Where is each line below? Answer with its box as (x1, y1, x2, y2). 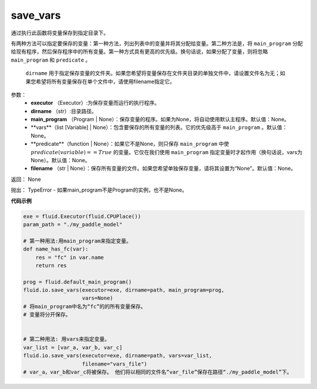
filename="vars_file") (82, 360, 147, 367)
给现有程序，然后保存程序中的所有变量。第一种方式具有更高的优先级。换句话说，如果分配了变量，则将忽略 (11, 48, 268, 55)
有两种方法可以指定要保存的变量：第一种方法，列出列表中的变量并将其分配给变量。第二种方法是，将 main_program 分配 (11, 40, 303, 47)
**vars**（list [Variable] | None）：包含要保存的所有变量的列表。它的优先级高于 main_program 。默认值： (31, 124, 288, 131)
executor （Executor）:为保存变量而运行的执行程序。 (31, 100, 160, 107)
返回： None (11, 176, 41, 183)
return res (35, 262, 67, 269)
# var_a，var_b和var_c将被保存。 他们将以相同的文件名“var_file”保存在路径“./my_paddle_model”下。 (23, 368, 292, 375)
